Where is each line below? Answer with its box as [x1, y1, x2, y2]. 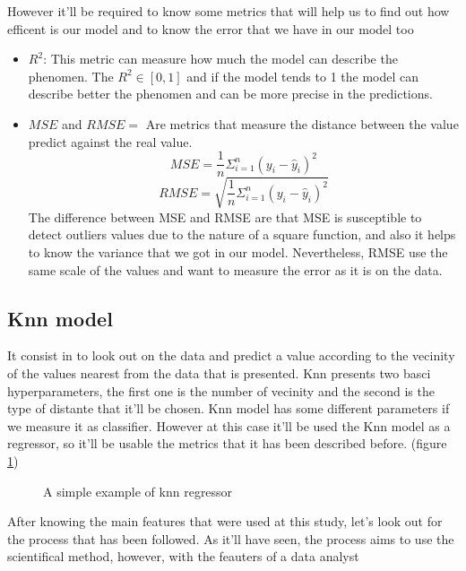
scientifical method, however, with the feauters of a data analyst [7, 547, 359, 566]
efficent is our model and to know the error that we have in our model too [7, 19, 414, 38]
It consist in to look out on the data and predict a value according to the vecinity [7, 346, 455, 365]
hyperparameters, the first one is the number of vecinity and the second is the [7, 381, 435, 400]
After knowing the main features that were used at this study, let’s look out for [7, 512, 443, 531]
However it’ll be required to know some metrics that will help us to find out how [7, 2, 450, 20]
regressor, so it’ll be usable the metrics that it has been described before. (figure [7, 434, 447, 453]
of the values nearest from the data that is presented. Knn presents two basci [7, 363, 431, 382]
